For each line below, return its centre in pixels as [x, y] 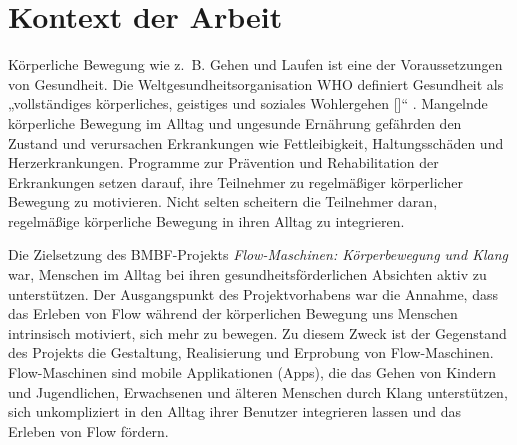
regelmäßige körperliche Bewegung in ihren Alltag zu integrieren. [206, 220]
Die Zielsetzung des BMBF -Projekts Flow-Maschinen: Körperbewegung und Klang [258, 254]
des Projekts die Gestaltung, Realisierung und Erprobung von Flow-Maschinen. [251, 352]
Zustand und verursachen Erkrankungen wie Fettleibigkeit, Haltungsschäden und [256, 142]
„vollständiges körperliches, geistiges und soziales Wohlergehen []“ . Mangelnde [248, 103]
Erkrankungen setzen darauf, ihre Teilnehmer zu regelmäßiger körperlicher [235, 181]
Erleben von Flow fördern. [88, 430]
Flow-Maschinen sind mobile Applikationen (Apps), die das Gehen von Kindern [252, 372]
